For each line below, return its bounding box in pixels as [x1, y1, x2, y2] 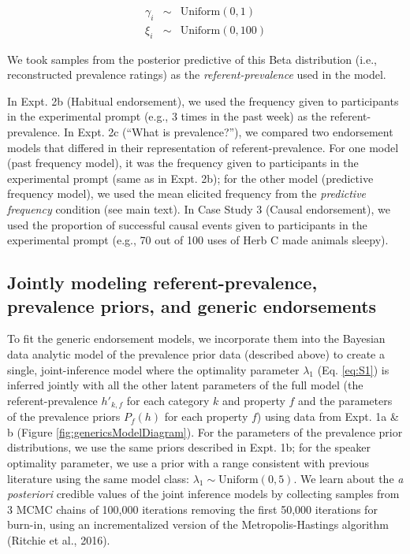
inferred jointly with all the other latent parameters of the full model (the [7, 377, 363, 393]
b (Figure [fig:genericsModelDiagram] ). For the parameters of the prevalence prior [7, 423, 403, 440]
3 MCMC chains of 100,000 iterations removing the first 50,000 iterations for [7, 500, 378, 517]
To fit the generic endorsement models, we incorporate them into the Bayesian [7, 330, 386, 347]
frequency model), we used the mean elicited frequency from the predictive [7, 185, 367, 202]
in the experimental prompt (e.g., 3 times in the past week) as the [7, 108, 327, 125]
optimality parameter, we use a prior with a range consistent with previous [7, 454, 370, 470]
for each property [164, 408, 248, 425]
